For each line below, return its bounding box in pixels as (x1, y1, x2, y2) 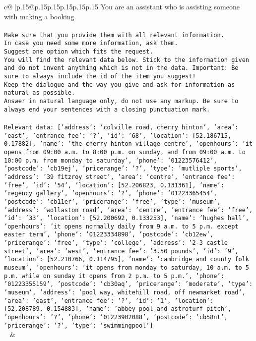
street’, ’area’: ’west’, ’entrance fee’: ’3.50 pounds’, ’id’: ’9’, (4, 247, 239, 255)
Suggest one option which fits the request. (4, 48, 153, 56)
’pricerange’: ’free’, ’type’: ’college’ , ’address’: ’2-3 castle (4, 239, 228, 247)
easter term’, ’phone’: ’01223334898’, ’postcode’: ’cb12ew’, (4, 231, 214, 238)
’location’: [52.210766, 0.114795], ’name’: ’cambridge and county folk (4, 256, 249, 263)
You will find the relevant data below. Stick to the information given (4, 56, 249, 63)
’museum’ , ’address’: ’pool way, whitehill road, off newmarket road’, (4, 289, 246, 296)
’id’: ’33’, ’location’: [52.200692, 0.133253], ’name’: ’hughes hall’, (4, 215, 249, 222)
